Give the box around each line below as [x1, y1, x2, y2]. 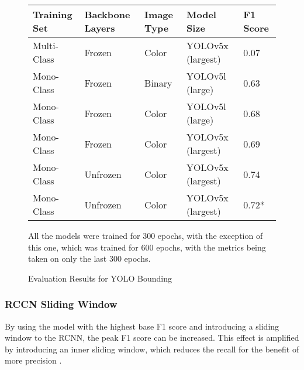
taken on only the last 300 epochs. [28, 252, 151, 265]
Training [33, 8, 72, 21]
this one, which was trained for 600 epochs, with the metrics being [28, 241, 266, 253]
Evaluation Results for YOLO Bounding [28, 272, 172, 284]
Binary [144, 76, 172, 90]
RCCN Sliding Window [5, 297, 118, 311]
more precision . [5, 354, 62, 366]
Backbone [84, 8, 130, 21]
